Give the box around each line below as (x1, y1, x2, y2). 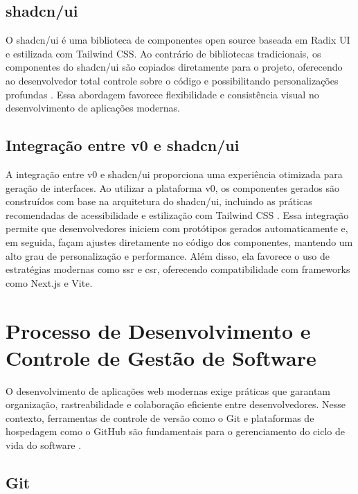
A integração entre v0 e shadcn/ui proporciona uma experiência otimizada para (6, 166, 343, 181)
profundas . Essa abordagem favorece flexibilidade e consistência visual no (6, 87, 319, 101)
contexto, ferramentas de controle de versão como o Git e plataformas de (6, 410, 314, 425)
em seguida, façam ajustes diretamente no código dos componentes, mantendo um (6, 234, 353, 249)
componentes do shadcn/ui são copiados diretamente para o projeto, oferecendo (6, 60, 343, 74)
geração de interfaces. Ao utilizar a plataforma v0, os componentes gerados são (6, 180, 339, 195)
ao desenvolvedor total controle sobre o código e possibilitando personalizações (6, 73, 339, 87)
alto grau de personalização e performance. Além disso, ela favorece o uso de (6, 248, 330, 263)
